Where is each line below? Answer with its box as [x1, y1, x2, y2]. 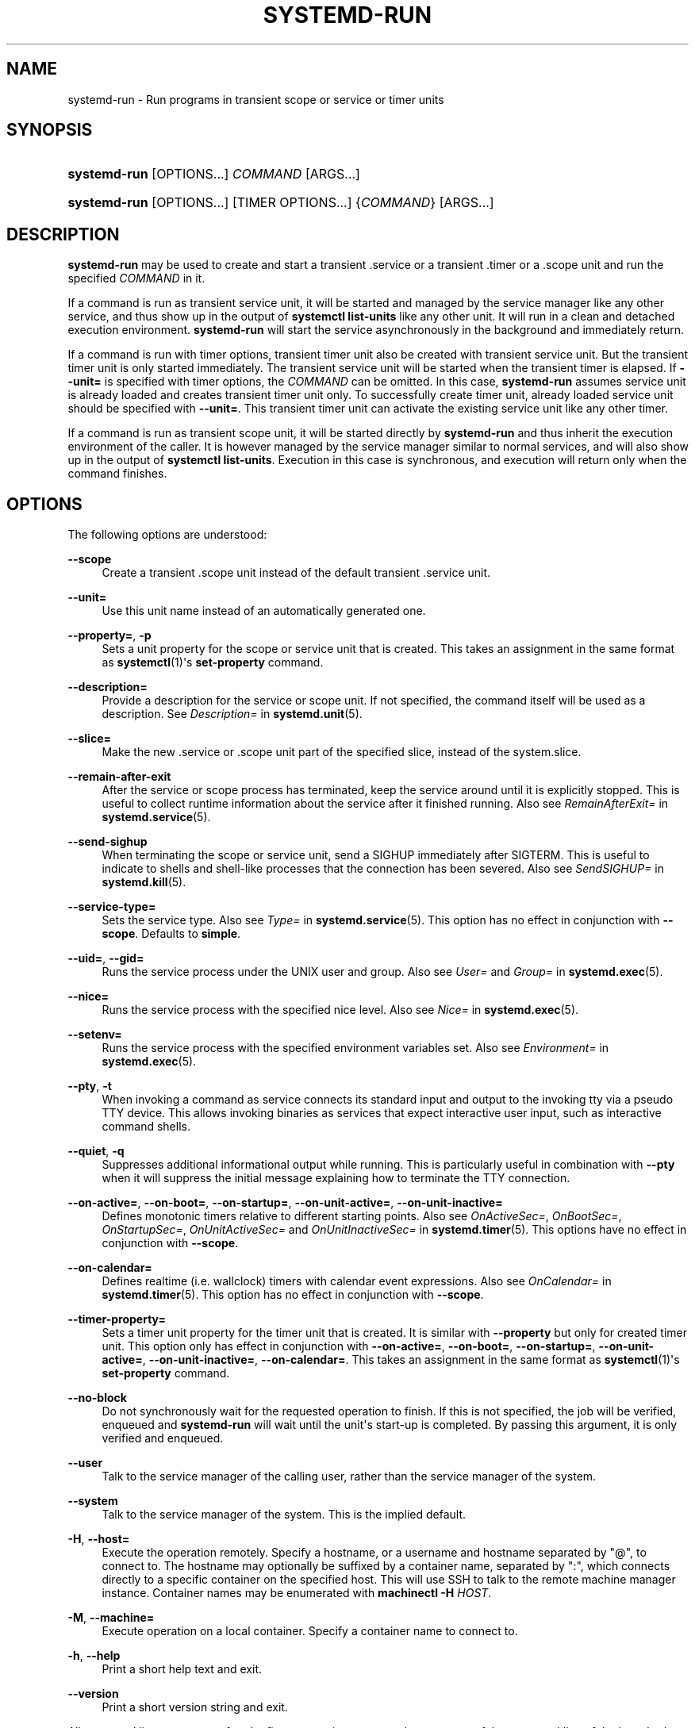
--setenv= [67, 1027, 122, 1042]
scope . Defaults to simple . [102, 927, 241, 941]
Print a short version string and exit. [102, 1700, 288, 1715]
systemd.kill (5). [102, 875, 186, 889]
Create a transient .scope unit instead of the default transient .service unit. [102, 566, 491, 580]
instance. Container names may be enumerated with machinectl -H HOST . [102, 1586, 492, 1600]
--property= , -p [67, 628, 152, 643]
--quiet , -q [67, 1144, 125, 1158]
